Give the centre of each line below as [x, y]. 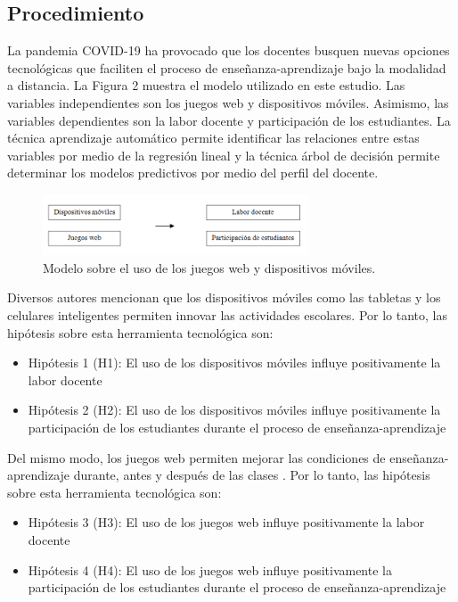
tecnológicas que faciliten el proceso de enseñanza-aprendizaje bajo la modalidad [227, 67]
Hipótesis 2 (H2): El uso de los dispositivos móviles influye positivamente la [234, 410]
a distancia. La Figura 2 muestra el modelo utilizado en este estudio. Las [206, 85]
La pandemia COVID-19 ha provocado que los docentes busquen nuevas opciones [229, 50]
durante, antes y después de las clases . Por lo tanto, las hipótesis [252, 475]
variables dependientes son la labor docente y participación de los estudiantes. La [229, 120]
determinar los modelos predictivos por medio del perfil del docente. [193, 173]
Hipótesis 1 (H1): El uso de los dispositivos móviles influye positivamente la [234, 363]
